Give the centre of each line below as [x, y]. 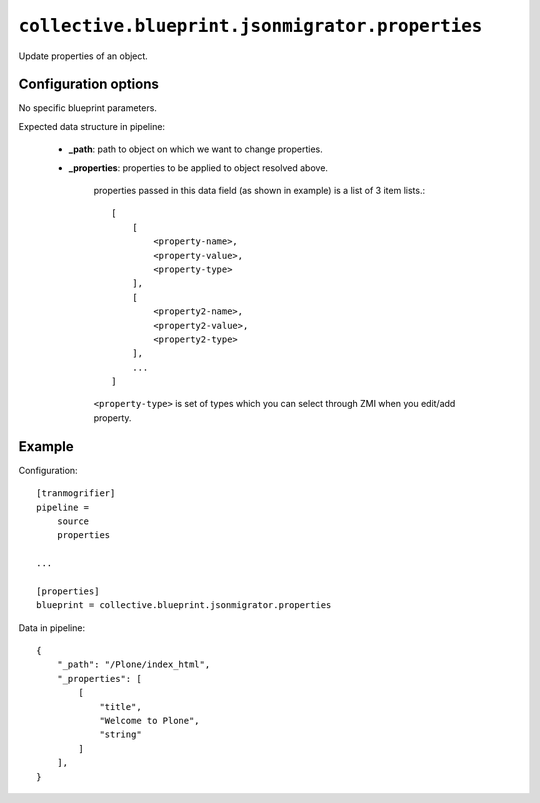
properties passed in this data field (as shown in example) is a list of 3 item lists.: [259, 191]
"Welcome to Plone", [149, 721]
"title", [120, 706]
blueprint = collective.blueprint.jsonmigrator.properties [184, 605]
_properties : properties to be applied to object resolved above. [198, 167]
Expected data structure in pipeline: [91, 126]
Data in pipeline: [51, 627]
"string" [120, 734]
